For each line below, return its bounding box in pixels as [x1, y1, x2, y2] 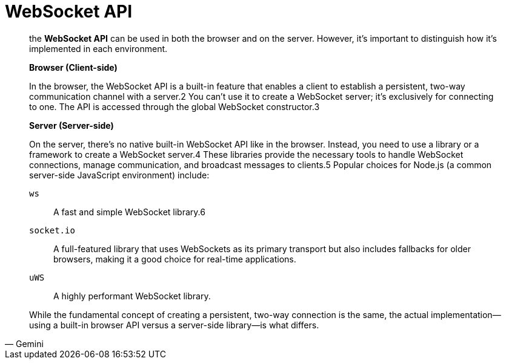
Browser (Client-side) [29, 62, 118, 73]
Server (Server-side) [29, 120, 114, 131]
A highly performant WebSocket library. [53, 290, 211, 301]
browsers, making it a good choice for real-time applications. [53, 253, 296, 264]
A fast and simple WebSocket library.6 [53, 206, 205, 217]
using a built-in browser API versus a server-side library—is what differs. [29, 319, 319, 330]
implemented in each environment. [29, 43, 168, 54]
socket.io [29, 225, 75, 235]
